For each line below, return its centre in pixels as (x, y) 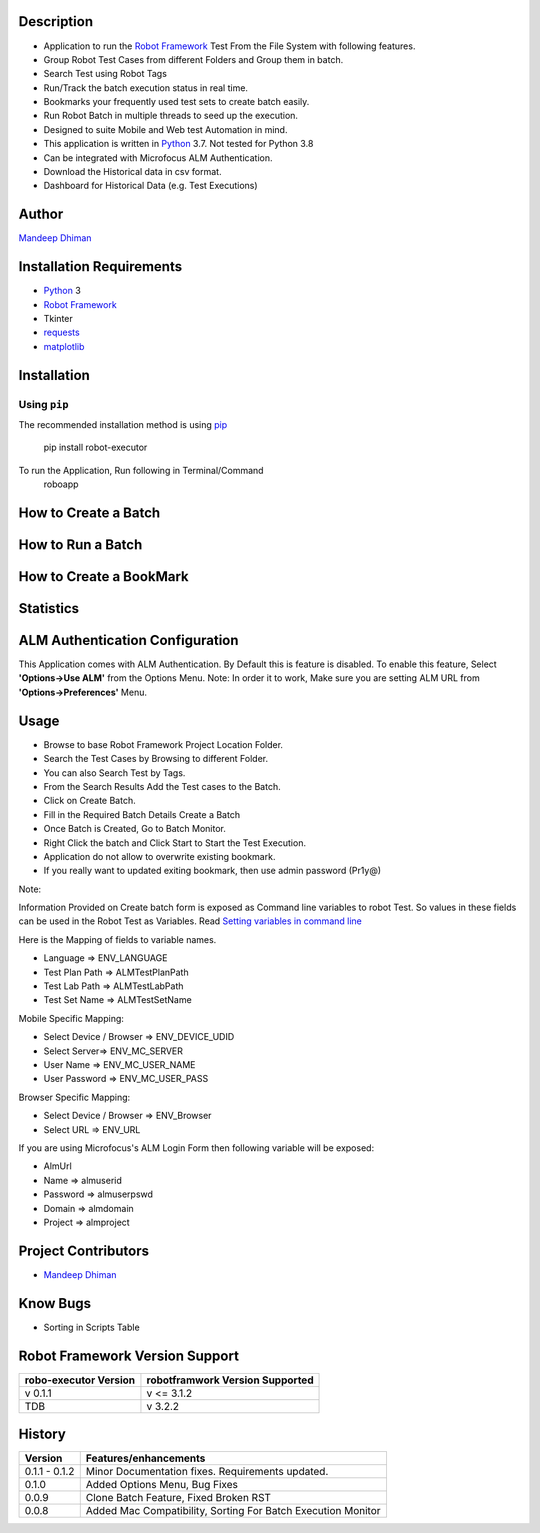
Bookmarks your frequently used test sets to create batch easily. (176, 102)
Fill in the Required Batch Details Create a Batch (141, 814)
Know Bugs (55, 1303)
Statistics (49, 608)
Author (41, 214)
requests (61, 332)
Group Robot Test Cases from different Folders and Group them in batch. (193, 59)
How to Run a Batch (80, 544)
